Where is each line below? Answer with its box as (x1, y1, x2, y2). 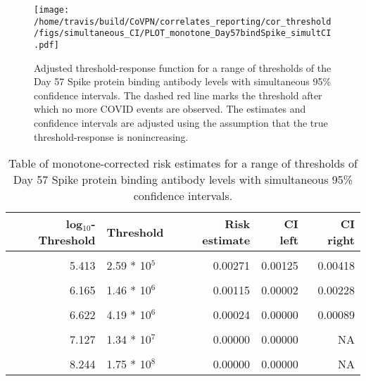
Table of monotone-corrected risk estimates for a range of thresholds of (8, 155, 358, 172)
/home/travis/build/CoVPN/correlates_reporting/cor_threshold (34, 16, 332, 27)
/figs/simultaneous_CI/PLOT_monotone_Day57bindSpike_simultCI (34, 28, 332, 39)
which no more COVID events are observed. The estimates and (34, 101, 306, 116)
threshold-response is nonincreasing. (34, 129, 189, 144)
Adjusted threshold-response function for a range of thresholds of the (34, 60, 332, 75)
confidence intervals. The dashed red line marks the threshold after (34, 87, 322, 102)
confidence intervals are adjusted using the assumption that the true (34, 115, 328, 130)
